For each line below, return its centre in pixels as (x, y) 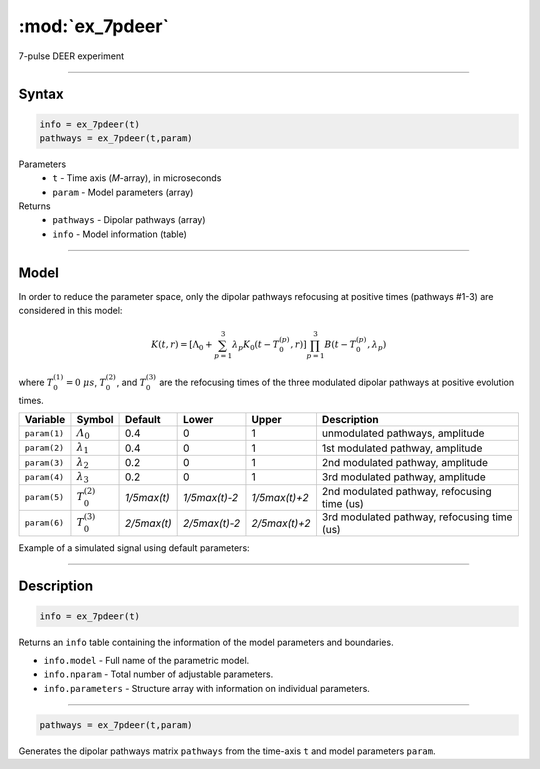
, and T (131, 382)
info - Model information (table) (119, 234)
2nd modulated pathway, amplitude (405, 463)
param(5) (44, 497)
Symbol (95, 420)
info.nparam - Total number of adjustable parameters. (158, 674)
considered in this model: (70, 311)
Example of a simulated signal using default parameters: (134, 547)
